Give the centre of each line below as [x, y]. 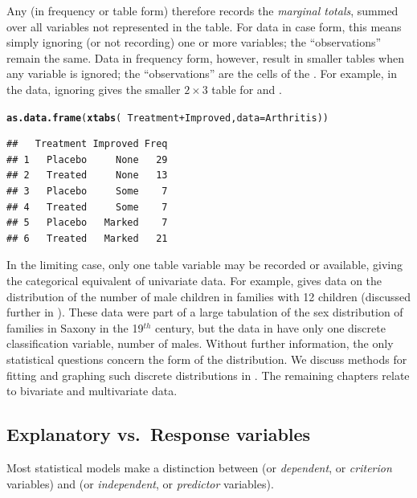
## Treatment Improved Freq [87, 144]
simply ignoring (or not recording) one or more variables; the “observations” [194, 42]
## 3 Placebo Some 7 [87, 191]
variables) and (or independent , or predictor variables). [140, 483]
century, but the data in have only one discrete [270, 327]
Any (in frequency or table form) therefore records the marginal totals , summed [202, 10]
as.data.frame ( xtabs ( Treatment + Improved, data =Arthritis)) [168, 118]
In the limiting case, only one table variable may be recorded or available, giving [204, 265]
